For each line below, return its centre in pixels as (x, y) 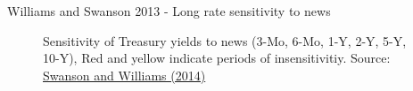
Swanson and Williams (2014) (124, 75)
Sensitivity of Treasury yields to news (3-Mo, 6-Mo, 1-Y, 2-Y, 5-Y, (225, 40)
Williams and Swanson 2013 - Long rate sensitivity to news (169, 11)
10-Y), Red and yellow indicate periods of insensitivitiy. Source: (217, 58)
